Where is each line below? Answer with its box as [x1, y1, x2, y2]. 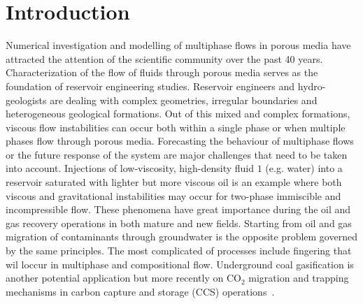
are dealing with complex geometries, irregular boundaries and [50, 92, 318, 107]
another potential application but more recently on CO [6, 270, 241, 285]
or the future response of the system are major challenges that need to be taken [6, 147, 348, 161]
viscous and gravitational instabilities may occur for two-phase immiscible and [6, 188, 341, 203]
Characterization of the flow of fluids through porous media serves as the [6, 65, 318, 80]
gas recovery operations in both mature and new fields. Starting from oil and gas [6, 215, 352, 230]
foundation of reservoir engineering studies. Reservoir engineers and [6, 78, 295, 93]
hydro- [297, 78, 326, 93]
